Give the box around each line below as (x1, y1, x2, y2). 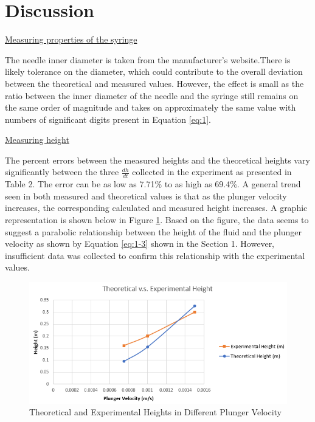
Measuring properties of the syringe (5, 33, 137, 46)
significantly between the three (5, 165, 119, 178)
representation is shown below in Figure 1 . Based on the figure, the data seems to (5, 213, 309, 226)
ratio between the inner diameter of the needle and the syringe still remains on (5, 89, 299, 102)
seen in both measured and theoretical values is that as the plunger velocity (5, 189, 287, 202)
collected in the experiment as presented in (132, 165, 292, 178)
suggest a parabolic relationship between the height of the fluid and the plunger (5, 225, 302, 238)
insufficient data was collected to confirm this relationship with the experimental (5, 249, 305, 261)
